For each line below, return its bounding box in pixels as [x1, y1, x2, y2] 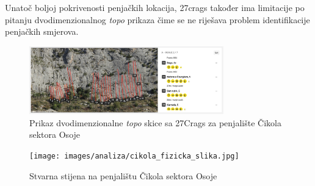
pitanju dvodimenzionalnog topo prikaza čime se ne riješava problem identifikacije [5, 13, 310, 26]
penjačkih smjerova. [5, 25, 79, 38]
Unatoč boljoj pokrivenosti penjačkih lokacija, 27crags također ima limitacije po [5, 1, 305, 13]
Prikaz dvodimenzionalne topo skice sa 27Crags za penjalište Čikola [29, 116, 281, 129]
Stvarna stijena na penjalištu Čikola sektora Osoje [29, 169, 217, 182]
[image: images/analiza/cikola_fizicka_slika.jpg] [29, 152, 239, 161]
